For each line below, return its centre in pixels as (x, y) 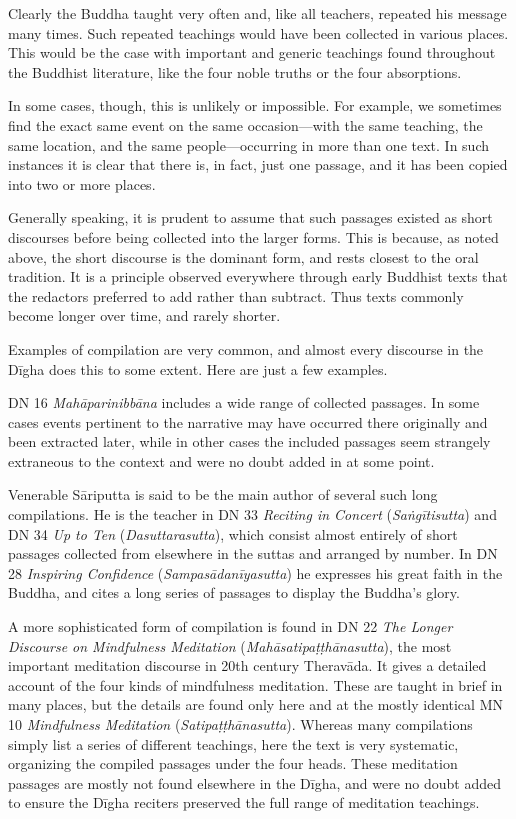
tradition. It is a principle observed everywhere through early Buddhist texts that (258, 276)
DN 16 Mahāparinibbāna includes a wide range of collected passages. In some (244, 402)
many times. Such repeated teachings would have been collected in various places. (258, 32)
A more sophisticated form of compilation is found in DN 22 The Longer (230, 626)
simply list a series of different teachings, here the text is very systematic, (233, 743)
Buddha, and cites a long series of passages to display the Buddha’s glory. (234, 592)
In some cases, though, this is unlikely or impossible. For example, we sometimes (255, 105)
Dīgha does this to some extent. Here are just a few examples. (198, 368)
